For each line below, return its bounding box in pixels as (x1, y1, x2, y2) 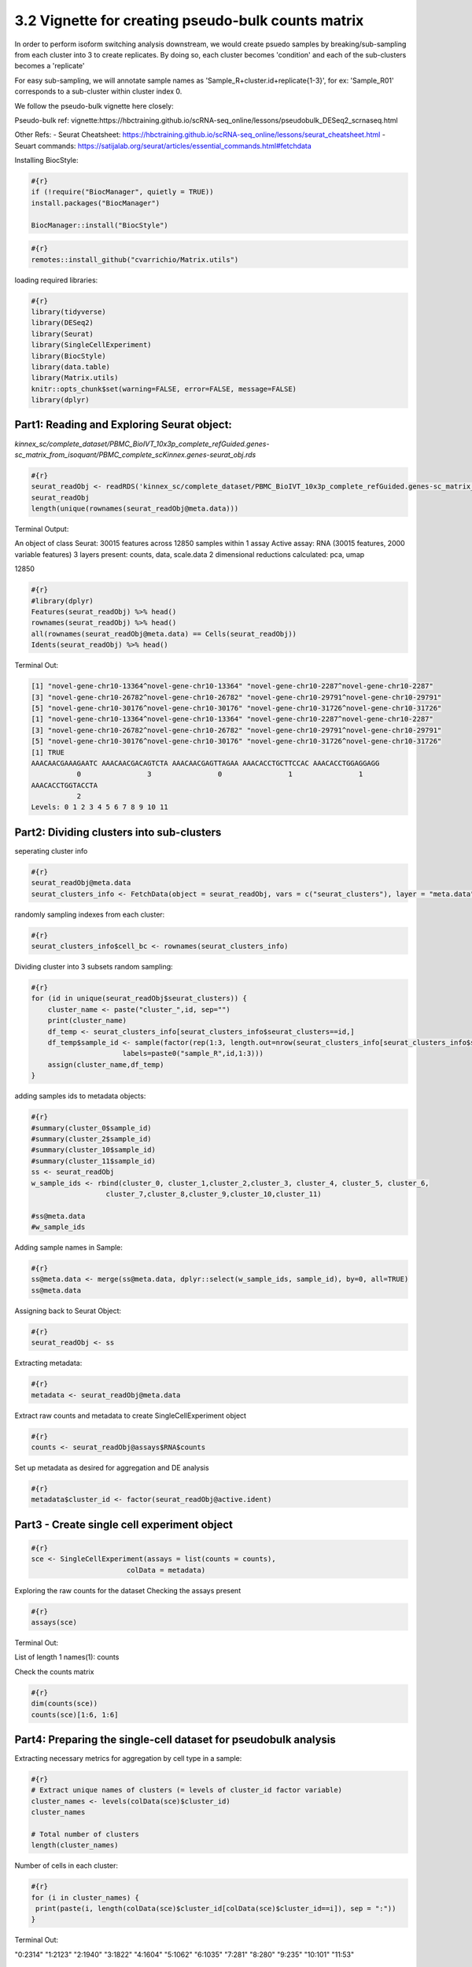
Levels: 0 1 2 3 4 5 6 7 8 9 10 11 (31, 803, 168, 812)
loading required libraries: (14, 275, 98, 285)
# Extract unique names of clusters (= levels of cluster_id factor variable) (31, 1786, 342, 1795)
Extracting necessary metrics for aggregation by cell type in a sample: (14, 1754, 242, 1763)
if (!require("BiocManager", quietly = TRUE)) (31, 187, 214, 197)
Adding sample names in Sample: (14, 1243, 124, 1253)
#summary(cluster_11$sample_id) (31, 1157, 157, 1165)
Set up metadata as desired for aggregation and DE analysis (14, 1463, 209, 1472)
